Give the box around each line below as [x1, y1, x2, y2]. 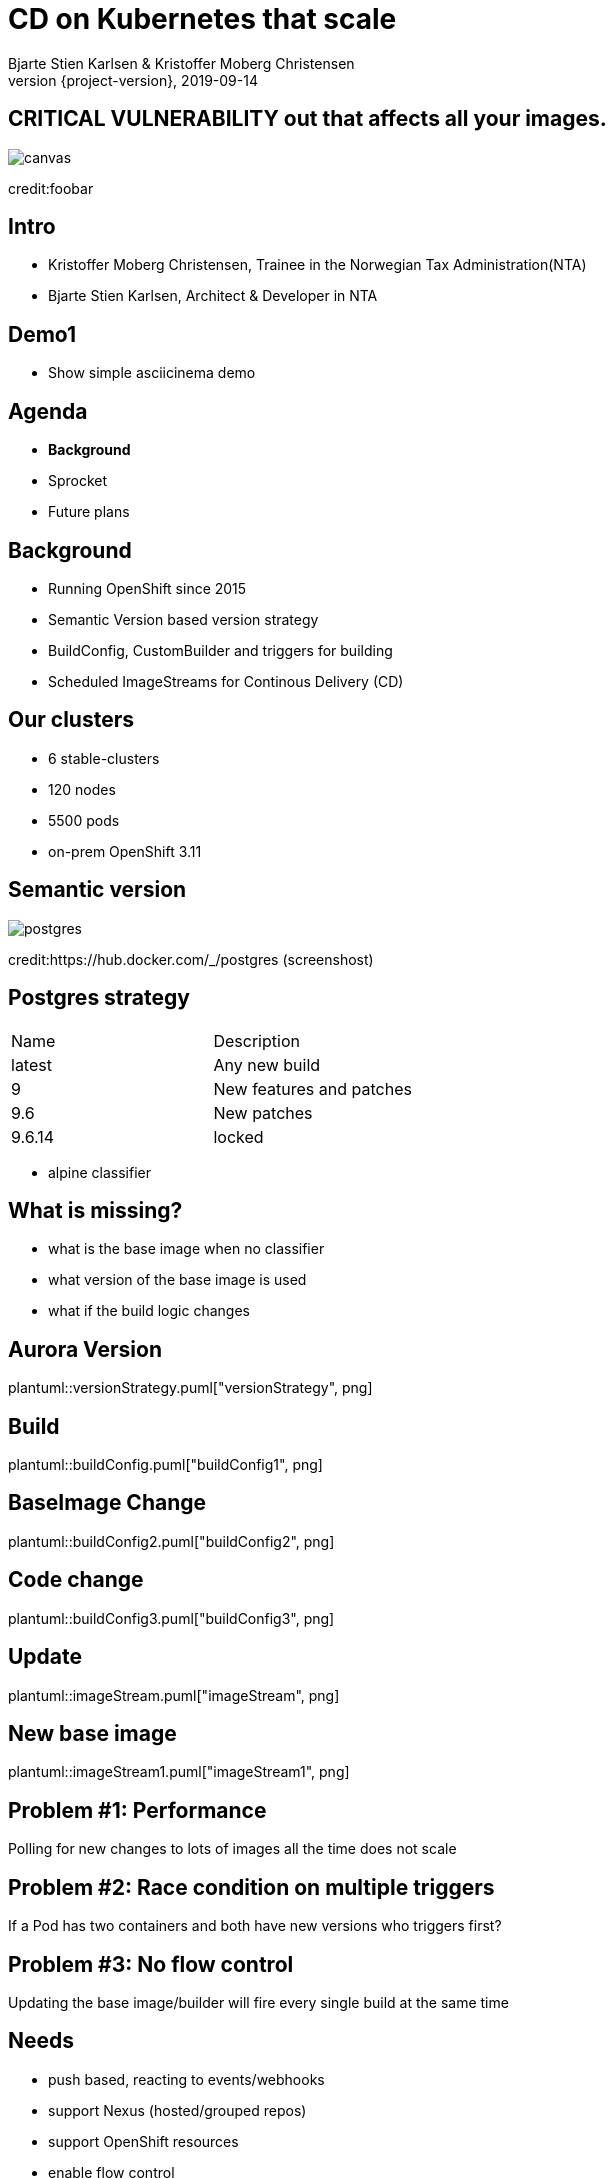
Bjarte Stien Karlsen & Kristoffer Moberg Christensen [8, 54, 355, 72]
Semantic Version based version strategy [48, 610, 319, 628]
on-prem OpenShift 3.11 [48, 842, 202, 860]
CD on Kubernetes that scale [8, 2, 397, 36]
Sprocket [48, 472, 108, 490]
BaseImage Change [8, 1490, 207, 1516]
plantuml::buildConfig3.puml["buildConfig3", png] [8, 1609, 335, 1627]
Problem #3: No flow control [8, 1951, 294, 1977]
